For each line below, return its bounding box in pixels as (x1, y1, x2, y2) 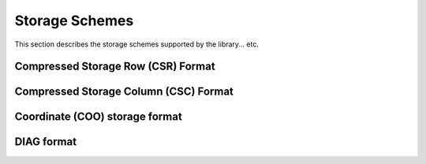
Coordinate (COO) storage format (14, 110, 183, 124)
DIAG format (14, 135, 77, 149)
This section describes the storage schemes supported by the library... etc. (14, 39, 260, 49)
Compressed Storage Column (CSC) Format (14, 85, 234, 99)
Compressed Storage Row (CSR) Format (14, 60, 216, 73)
